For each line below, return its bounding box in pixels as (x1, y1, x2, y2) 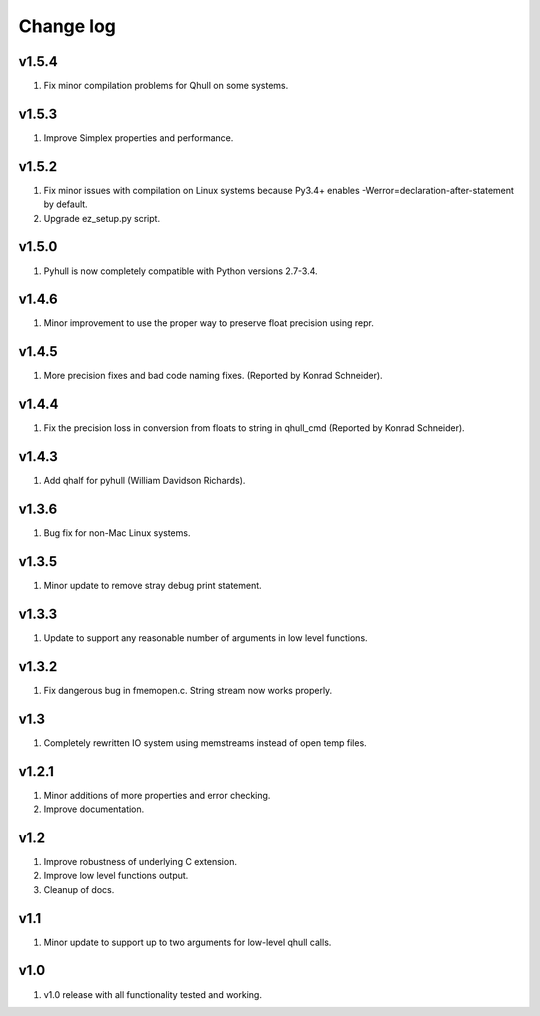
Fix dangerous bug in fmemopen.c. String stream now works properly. (43, 684, 333, 696)
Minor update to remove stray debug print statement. (43, 580, 262, 591)
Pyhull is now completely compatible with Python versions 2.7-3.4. (43, 265, 319, 277)
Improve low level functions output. (43, 870, 189, 882)
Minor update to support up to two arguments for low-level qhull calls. (43, 936, 332, 948)
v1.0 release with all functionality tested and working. (43, 988, 262, 1000)
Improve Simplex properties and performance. (43, 131, 234, 144)
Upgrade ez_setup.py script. (43, 212, 160, 224)
